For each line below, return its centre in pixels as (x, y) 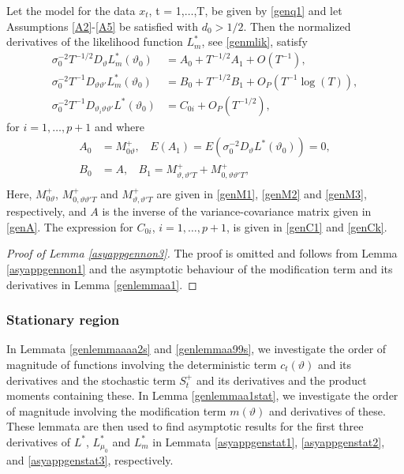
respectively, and (47, 211)
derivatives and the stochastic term (91, 380)
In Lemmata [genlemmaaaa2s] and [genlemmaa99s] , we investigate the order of (196, 349)
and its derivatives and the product (281, 380)
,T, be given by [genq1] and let (268, 10)
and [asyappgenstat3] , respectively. (90, 460)
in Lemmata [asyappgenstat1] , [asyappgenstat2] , (269, 441)
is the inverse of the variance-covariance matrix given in (237, 211)
